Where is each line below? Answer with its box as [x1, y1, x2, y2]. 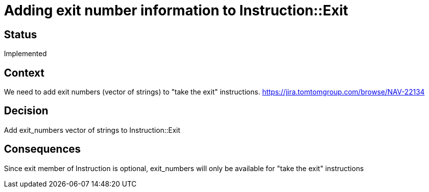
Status [4, 28, 37, 41]
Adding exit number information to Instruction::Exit [4, 2, 348, 19]
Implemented [4, 49, 47, 58]
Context [4, 66, 45, 79]
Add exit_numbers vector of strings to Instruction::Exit [4, 125, 180, 134]
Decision [4, 104, 49, 117]
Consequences [4, 143, 81, 156]
